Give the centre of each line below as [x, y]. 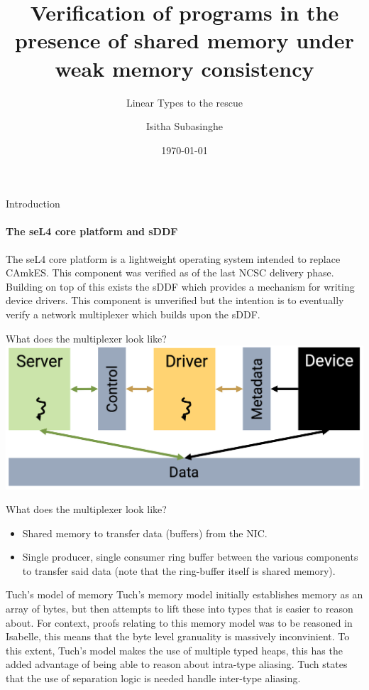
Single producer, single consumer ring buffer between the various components [190, 557]
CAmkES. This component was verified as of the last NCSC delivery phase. [170, 273]
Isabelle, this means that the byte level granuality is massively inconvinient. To [178, 636]
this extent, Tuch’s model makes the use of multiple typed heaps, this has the [174, 650]
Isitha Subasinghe [184, 126]
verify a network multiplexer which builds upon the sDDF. [133, 314]
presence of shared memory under [184, 40]
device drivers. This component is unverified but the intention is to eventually [175, 300]
